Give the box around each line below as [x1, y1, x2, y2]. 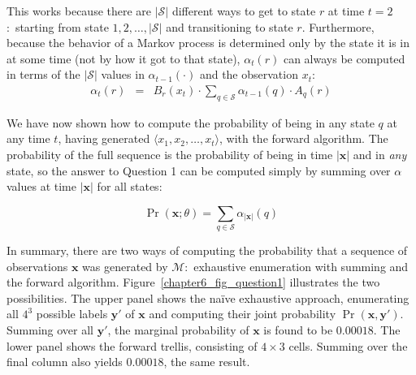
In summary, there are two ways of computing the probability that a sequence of [6, 242, 408, 259]
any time [6, 130, 50, 147]
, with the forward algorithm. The [219, 130, 388, 147]
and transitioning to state [166, 18, 293, 35]
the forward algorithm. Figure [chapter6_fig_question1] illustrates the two [6, 274, 380, 291]
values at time [6, 178, 77, 195]
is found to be [263, 321, 333, 338]
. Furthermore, [301, 18, 375, 35]
